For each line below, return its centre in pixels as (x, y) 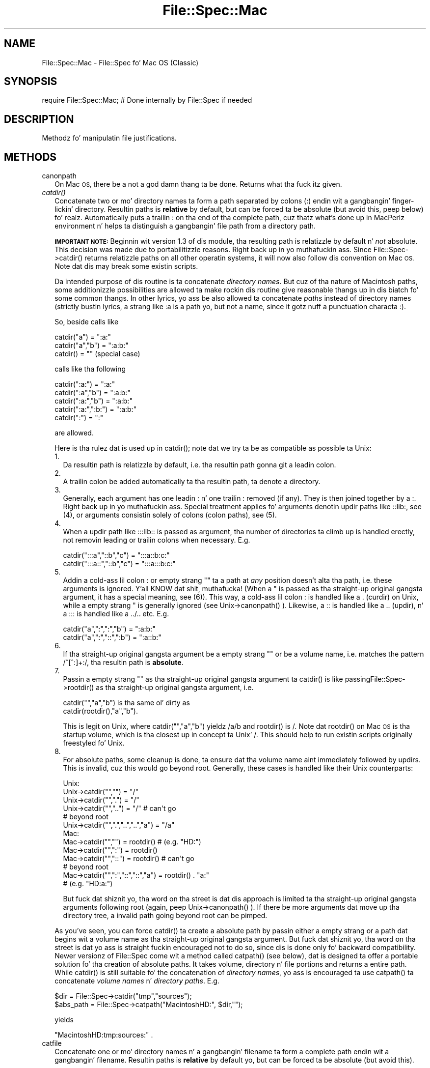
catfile (52, 1043)
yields (64, 1020)
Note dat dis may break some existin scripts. (126, 266)
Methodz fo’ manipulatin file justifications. (109, 138)
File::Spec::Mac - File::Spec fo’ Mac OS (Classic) (120, 62)
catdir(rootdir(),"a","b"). (100, 711)
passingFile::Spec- (375, 679)
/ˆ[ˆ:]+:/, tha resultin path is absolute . (123, 663)
